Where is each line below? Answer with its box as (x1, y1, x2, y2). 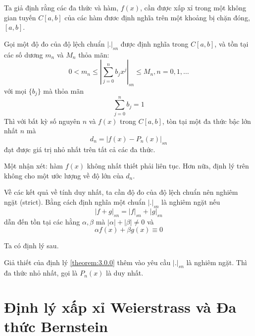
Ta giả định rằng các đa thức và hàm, (4, 2, 119, 12)
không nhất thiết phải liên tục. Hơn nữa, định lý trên (87, 161, 249, 171)
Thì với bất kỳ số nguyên (4, 115, 81, 126)
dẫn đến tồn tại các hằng (4, 216, 80, 226)
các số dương (4, 49, 43, 59)
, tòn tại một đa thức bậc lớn (162, 115, 251, 126)
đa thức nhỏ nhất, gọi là (4, 268, 78, 278)
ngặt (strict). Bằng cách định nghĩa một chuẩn (4, 196, 146, 207)
